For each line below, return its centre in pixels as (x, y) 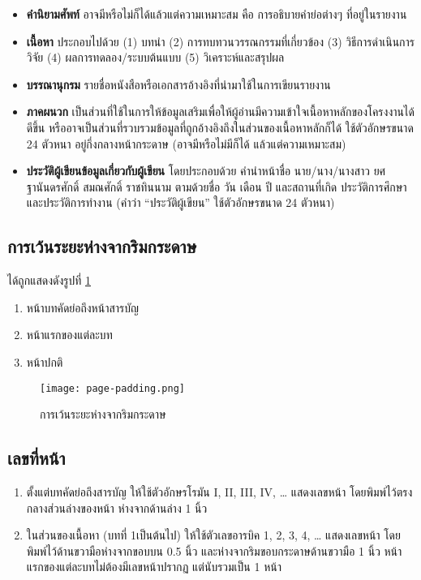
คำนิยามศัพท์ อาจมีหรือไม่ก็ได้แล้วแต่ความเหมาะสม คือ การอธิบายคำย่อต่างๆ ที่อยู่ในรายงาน (217, 14)
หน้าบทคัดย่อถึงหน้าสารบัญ (83, 307)
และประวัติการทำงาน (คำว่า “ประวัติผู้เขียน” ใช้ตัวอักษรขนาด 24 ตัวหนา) (180, 202)
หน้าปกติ (45, 361)
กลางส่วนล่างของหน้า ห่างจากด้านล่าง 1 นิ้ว (117, 507)
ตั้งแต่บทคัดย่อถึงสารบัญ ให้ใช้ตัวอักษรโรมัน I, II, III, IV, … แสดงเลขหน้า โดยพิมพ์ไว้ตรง (219, 491)
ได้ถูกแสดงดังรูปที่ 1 (49, 280)
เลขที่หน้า (37, 458)
